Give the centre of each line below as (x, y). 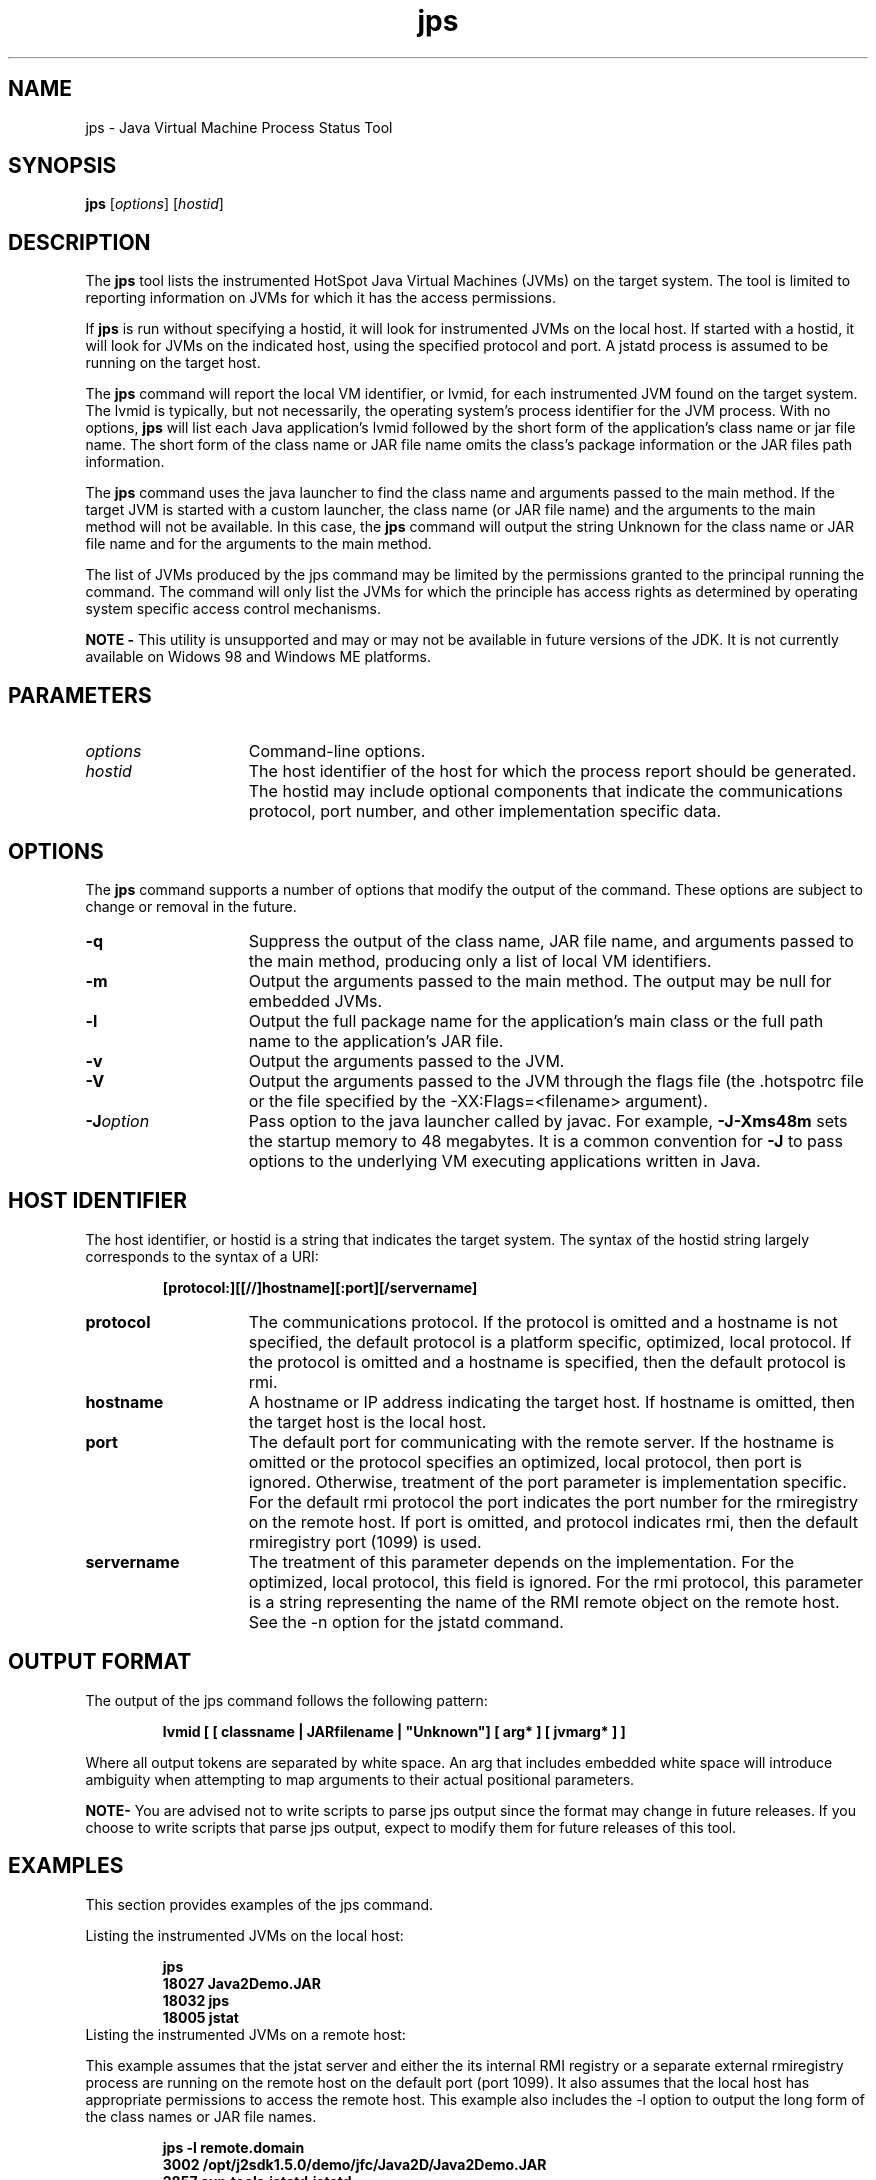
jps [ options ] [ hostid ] (154, 204)
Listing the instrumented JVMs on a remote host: (245, 2034)
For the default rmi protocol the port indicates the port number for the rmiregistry (553, 1501)
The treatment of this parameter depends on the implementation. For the (521, 1561)
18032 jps (196, 2000)
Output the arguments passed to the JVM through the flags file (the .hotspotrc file (556, 1080)
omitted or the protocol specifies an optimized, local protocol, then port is (525, 1461)
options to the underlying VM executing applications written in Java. (504, 1160)
